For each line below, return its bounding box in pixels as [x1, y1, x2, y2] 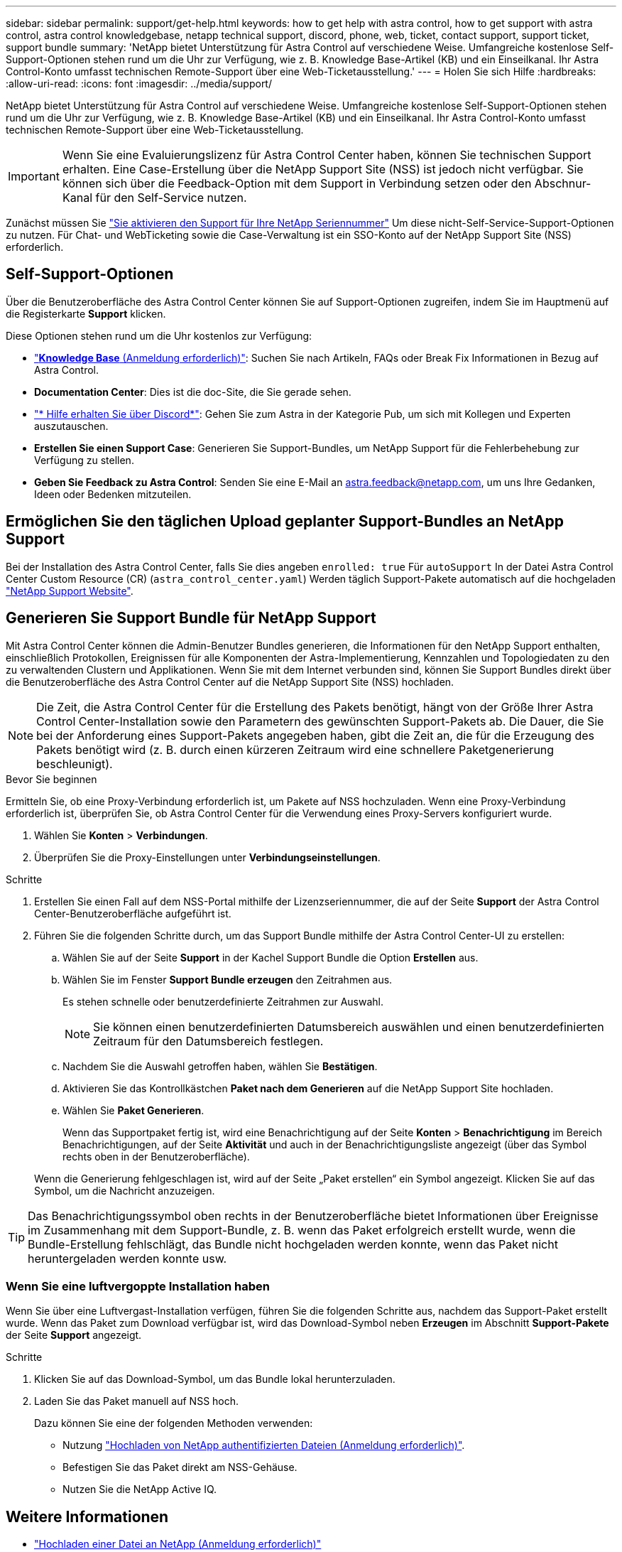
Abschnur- [534, 176, 591, 190]
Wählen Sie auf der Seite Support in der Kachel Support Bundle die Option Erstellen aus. [62, 951, 479, 964]
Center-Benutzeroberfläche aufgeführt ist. [34, 907, 231, 920]
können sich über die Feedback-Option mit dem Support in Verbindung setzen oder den [62, 176, 532, 190]
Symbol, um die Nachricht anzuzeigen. [34, 1184, 215, 1197]
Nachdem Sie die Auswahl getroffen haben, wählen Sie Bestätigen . [62, 1060, 378, 1072]
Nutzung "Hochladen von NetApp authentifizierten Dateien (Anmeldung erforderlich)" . [62, 1439, 465, 1452]
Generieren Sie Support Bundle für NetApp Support [6, 609, 376, 627]
